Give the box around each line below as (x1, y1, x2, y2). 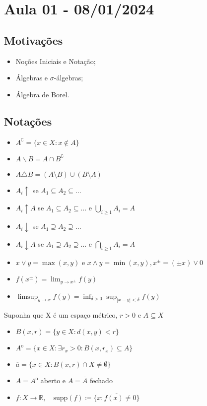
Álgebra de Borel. (15, 89, 69, 99)
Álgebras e (15, 72, 48, 83)
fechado (89, 375, 113, 386)
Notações (4, 113, 52, 129)
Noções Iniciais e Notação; (15, 56, 96, 66)
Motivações (4, 32, 63, 48)
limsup (17, 293, 38, 300)
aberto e (40, 375, 66, 386)
